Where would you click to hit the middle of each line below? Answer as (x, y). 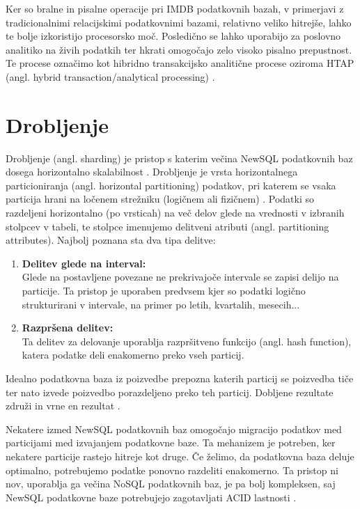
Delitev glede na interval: (84, 263)
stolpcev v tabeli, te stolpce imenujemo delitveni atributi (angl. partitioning (167, 226)
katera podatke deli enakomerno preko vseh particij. (133, 355)
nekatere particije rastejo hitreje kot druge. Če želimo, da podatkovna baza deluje (180, 456)
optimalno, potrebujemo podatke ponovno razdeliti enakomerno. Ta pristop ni (172, 470)
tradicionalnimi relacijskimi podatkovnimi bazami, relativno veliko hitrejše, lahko (179, 22)
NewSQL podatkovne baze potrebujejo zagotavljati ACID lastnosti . (151, 497)
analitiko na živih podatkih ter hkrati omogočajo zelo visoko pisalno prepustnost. (179, 49)
